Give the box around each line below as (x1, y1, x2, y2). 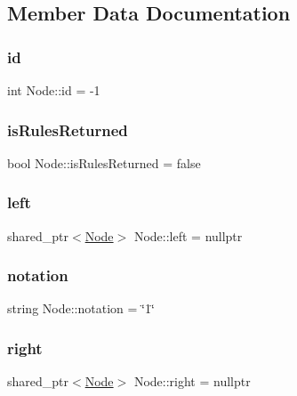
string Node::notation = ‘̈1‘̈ (7, 299, 155, 318)
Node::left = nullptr (133, 226, 243, 245)
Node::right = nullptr (133, 372, 251, 391)
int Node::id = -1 (7, 81, 100, 99)
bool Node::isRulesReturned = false (7, 153, 201, 172)
